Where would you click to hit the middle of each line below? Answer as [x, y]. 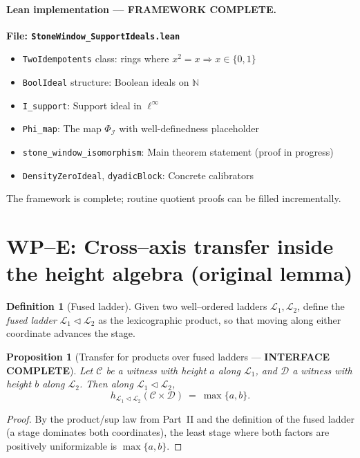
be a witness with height [156, 370]
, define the [321, 306]
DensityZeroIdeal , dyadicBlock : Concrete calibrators [138, 175]
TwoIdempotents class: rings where [96, 58]
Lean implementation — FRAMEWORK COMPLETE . [141, 9]
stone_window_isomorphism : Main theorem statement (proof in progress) [178, 152]
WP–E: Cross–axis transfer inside [170, 246]
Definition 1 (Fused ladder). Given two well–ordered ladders [137, 306]
